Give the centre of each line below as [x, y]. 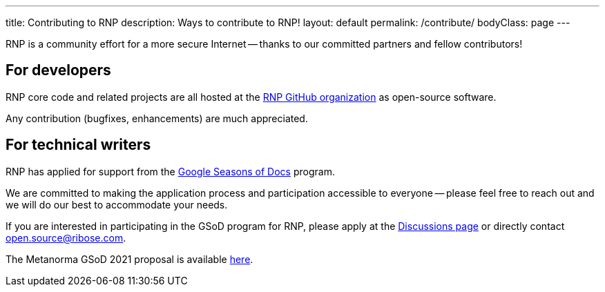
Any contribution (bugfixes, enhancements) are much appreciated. [157, 118]
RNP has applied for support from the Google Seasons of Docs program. [170, 171]
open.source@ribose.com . [66, 237]
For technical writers [78, 145]
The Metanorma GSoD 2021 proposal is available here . [129, 259]
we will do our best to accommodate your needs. [117, 204]
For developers [58, 70]
